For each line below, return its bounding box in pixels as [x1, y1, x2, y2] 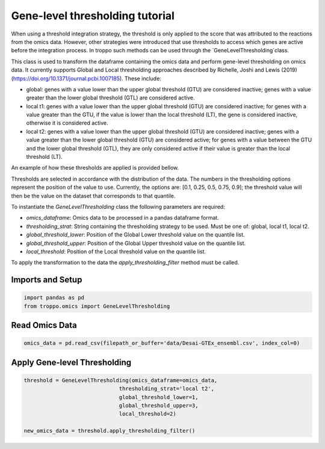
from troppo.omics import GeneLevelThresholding [23, 303, 170, 309]
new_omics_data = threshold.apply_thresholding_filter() [23, 427, 196, 435]
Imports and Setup [11, 274, 82, 285]
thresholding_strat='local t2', [119, 385, 215, 392]
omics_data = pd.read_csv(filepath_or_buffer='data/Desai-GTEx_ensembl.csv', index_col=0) [23, 340, 300, 347]
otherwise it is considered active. [26, 119, 108, 126]
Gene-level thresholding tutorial [11, 9, 175, 22]
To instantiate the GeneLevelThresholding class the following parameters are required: [11, 203, 225, 210]
